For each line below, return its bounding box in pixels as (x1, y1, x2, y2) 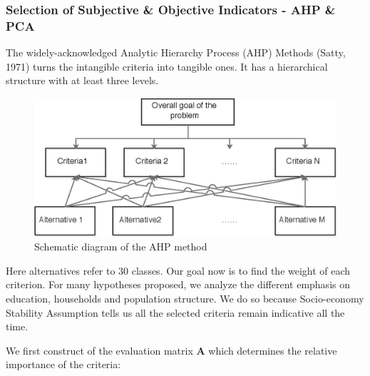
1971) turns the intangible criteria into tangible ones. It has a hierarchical (6, 59, 328, 73)
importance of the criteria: (6, 357, 121, 372)
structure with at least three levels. (6, 73, 159, 88)
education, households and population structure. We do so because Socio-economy (6, 290, 364, 305)
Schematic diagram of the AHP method (34, 239, 207, 254)
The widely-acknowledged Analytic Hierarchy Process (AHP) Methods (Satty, (6, 45, 346, 60)
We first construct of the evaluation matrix (6, 342, 193, 357)
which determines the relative (208, 342, 337, 357)
